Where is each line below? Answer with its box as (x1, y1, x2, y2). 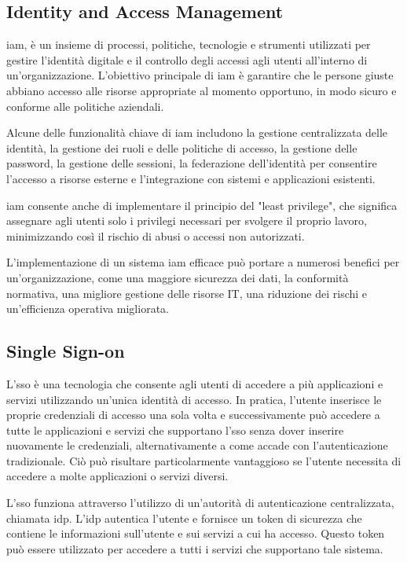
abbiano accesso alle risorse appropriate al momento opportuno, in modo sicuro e (6, 82, 397, 98)
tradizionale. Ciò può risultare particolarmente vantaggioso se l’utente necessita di (6, 452, 401, 468)
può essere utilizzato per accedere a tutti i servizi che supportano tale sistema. (6, 540, 383, 556)
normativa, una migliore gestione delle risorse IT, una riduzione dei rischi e (6, 285, 368, 301)
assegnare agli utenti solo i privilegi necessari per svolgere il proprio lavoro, (6, 212, 367, 229)
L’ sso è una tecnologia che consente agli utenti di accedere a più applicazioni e (6, 375, 383, 391)
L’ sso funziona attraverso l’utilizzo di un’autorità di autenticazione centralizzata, (6, 494, 394, 511)
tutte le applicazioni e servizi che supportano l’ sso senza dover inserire (6, 421, 344, 438)
